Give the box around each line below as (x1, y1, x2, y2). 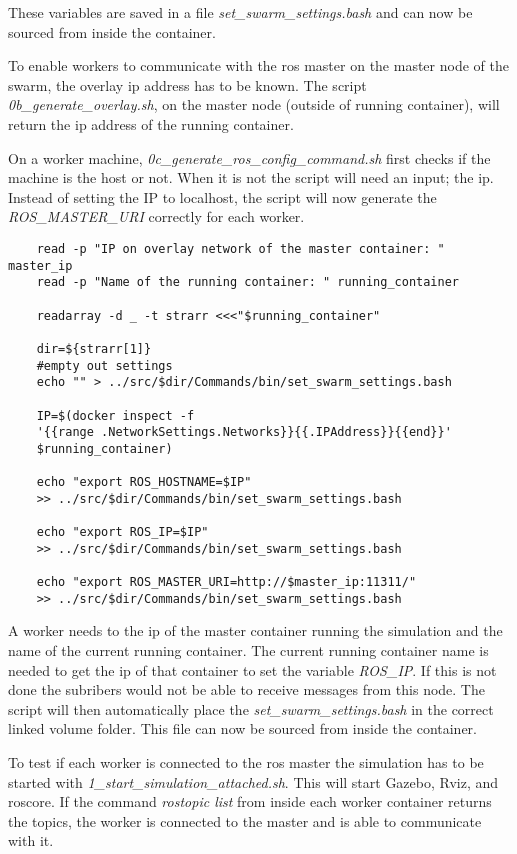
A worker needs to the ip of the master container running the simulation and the (8, 620, 503, 641)
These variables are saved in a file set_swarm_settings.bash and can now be (8, 2, 473, 22)
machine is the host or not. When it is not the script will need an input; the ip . (8, 167, 494, 188)
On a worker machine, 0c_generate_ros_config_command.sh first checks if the (8, 147, 491, 168)
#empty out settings (36, 358, 173, 373)
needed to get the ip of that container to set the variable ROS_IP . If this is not (8, 659, 497, 680)
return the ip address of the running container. (8, 113, 294, 134)
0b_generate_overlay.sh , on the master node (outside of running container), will (8, 94, 500, 115)
